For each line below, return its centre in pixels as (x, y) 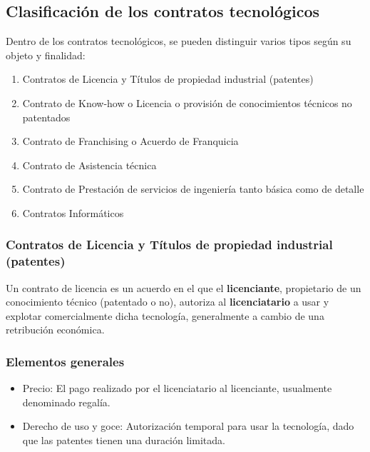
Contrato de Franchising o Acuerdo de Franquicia (130, 141)
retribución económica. (55, 330)
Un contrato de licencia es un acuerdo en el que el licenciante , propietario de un (184, 287)
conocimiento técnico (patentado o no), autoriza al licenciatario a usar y (168, 302)
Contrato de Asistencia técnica (89, 165)
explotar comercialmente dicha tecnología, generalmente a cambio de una (165, 315)
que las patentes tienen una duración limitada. (124, 440)
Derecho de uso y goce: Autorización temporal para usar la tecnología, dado (188, 426)
